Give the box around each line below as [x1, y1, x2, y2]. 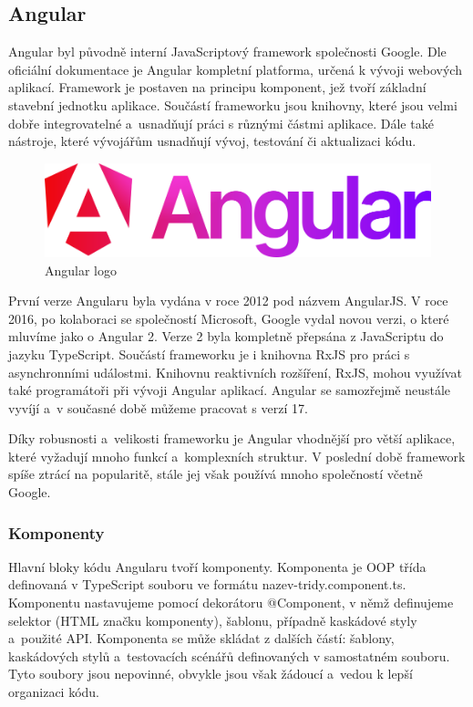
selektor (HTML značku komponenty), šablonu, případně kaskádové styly [8, 610, 417, 629]
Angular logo [45, 260, 118, 279]
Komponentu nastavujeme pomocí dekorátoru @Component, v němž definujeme [8, 593, 454, 612]
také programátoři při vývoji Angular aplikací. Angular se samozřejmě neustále [8, 380, 451, 400]
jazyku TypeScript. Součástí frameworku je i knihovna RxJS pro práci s [8, 344, 410, 363]
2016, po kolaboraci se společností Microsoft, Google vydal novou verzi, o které [8, 308, 449, 328]
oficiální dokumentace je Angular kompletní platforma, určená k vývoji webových [8, 59, 462, 78]
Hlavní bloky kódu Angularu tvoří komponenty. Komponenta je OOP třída [8, 556, 427, 576]
